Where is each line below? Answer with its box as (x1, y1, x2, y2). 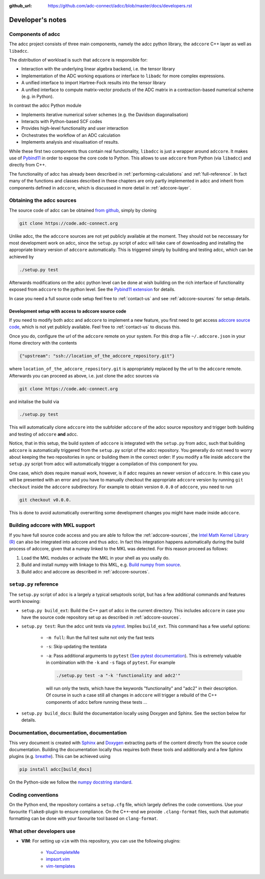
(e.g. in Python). (21, 94, 54, 99)
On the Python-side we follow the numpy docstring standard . (9, 779, 132, 785)
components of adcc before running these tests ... (46, 699, 147, 705)
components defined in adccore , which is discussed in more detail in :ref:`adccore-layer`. (9, 185, 191, 190)
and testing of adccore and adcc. (9, 431, 78, 437)
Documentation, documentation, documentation (9, 729, 127, 736)
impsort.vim (46, 856, 70, 862)
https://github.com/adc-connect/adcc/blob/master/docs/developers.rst (48, 3, 192, 8)
